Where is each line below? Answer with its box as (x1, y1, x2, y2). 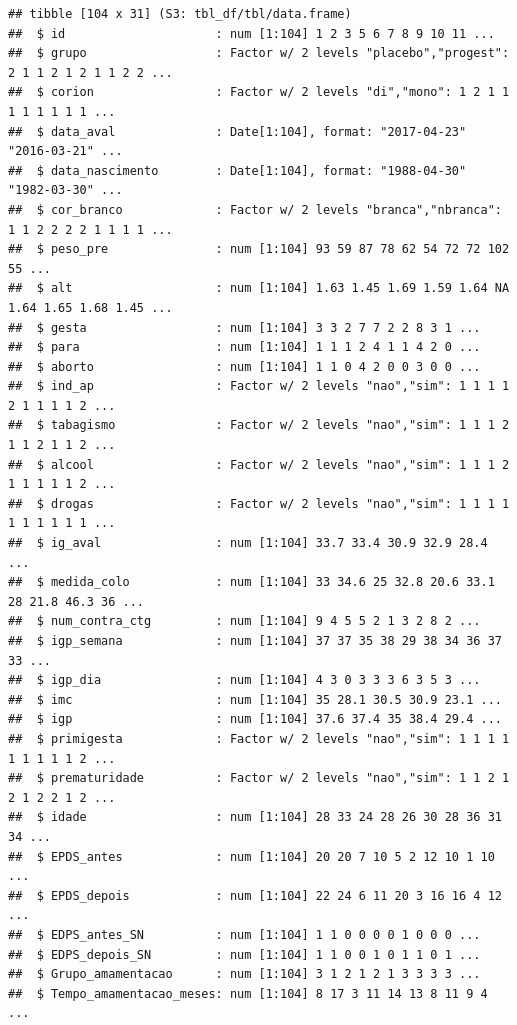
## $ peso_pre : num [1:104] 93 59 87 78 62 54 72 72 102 (8, 242, 510, 257)
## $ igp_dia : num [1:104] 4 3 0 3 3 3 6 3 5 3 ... (8, 673, 481, 688)
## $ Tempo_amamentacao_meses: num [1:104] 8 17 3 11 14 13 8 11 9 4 (8, 986, 488, 1001)
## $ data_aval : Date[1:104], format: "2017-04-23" (8, 124, 467, 139)
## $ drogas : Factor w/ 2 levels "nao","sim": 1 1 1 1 (8, 496, 510, 511)
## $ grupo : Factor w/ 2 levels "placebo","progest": (8, 46, 510, 61)
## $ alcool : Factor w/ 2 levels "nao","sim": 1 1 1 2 (8, 457, 510, 472)
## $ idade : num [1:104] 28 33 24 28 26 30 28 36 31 (8, 810, 502, 825)
